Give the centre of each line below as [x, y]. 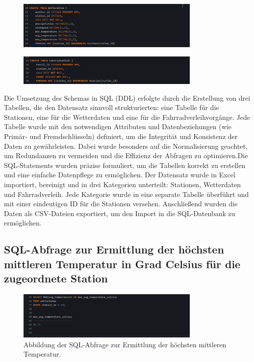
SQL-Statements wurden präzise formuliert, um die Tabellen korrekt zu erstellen [125, 165]
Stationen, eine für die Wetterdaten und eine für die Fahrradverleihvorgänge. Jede [127, 117]
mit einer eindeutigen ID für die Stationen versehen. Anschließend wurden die [121, 204]
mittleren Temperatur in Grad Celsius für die [122, 264]
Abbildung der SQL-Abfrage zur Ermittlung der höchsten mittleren [125, 344]
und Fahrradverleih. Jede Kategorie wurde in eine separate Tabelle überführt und [127, 194]
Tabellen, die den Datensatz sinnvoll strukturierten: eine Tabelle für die [112, 107]
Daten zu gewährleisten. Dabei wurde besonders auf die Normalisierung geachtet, [126, 146]
